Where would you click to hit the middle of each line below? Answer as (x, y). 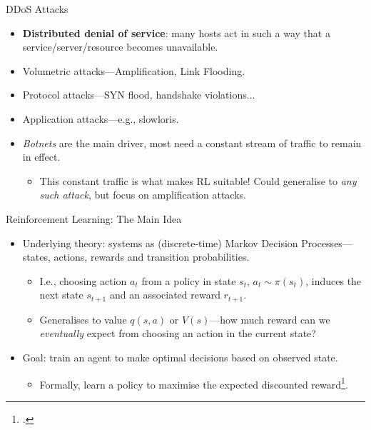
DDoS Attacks (37, 9)
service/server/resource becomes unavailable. (120, 47)
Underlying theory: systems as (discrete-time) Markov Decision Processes (182, 242)
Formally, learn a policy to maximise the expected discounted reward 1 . (194, 383)
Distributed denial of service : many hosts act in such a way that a (176, 32)
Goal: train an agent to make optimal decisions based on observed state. (180, 357)
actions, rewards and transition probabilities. (152, 257)
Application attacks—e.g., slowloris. (101, 118)
